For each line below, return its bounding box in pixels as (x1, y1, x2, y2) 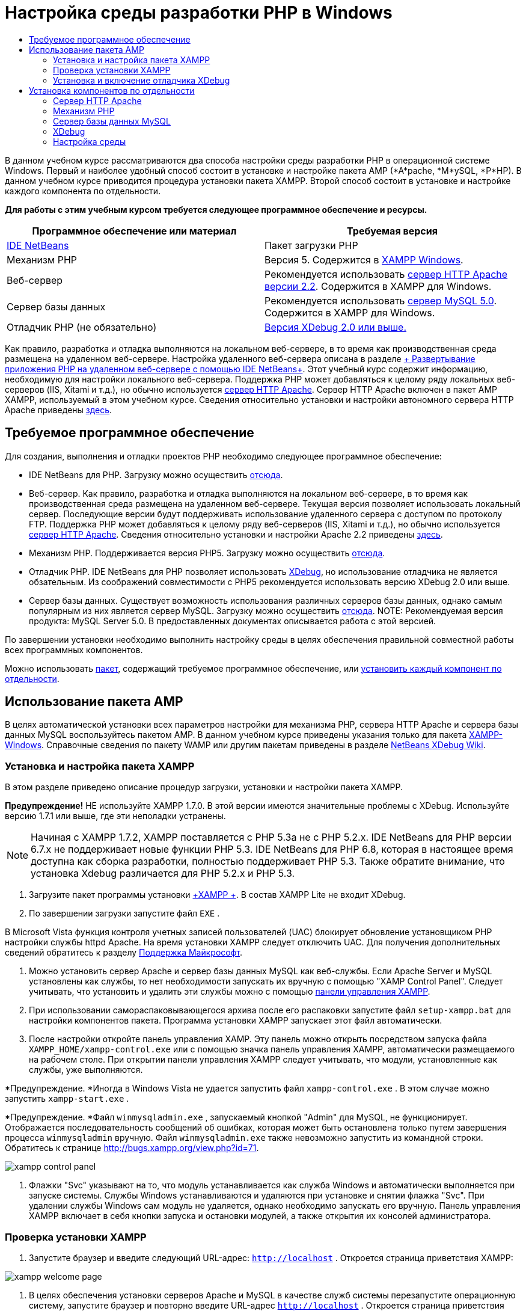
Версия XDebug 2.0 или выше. (265, 321, 407, 333)
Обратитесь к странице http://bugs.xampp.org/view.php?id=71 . (5, 1143, 259, 1153)
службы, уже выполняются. (29, 1064, 143, 1075)
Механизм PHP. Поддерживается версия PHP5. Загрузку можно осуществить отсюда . (29, 547, 385, 558)
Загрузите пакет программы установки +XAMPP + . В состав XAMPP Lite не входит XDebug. (29, 889, 406, 900)
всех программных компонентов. (5, 644, 143, 655)
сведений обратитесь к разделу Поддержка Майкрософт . (5, 947, 243, 958)
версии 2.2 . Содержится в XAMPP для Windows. (265, 280, 492, 292)
